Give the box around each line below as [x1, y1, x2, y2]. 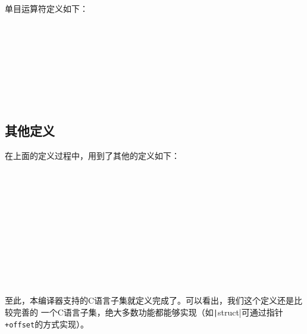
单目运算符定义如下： [5, 2, 88, 14]
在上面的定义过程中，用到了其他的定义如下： [5, 149, 180, 161]
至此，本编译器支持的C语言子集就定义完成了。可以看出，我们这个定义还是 [5, 294, 295, 307]
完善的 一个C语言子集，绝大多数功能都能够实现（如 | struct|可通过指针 [12, 306, 283, 319]
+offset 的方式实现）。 [5, 317, 89, 330]
